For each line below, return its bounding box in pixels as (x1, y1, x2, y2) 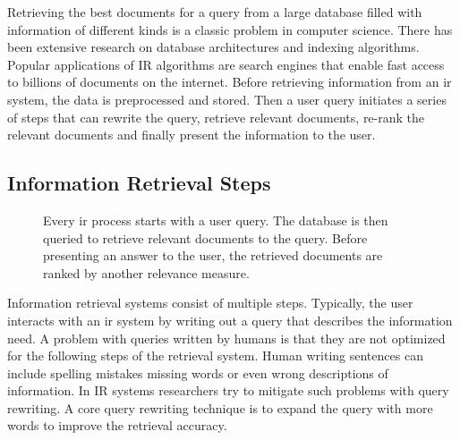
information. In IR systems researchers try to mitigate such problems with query (7, 381, 449, 400)
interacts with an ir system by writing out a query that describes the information (7, 310, 453, 329)
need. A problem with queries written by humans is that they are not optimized (7, 328, 446, 347)
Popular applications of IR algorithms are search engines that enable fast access (7, 55, 445, 73)
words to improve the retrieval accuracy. (7, 416, 227, 435)
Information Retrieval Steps (7, 169, 271, 197)
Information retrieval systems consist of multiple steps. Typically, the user (7, 293, 413, 312)
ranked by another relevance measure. (43, 263, 250, 282)
